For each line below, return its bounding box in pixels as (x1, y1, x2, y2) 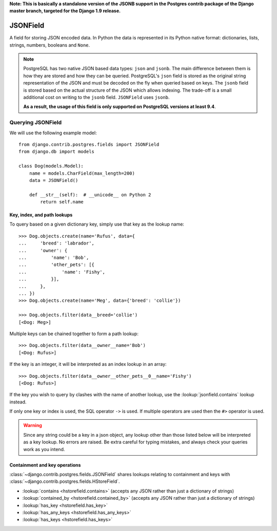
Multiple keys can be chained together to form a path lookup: (9, 331, 138, 337)
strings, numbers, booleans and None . (9, 42, 90, 48)
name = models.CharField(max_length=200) (29, 170, 135, 176)
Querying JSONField (9, 119, 62, 126)
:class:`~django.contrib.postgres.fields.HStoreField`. (9, 478, 120, 484)
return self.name (40, 199, 84, 205)
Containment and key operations (9, 462, 81, 468)
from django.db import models (18, 149, 95, 155)
